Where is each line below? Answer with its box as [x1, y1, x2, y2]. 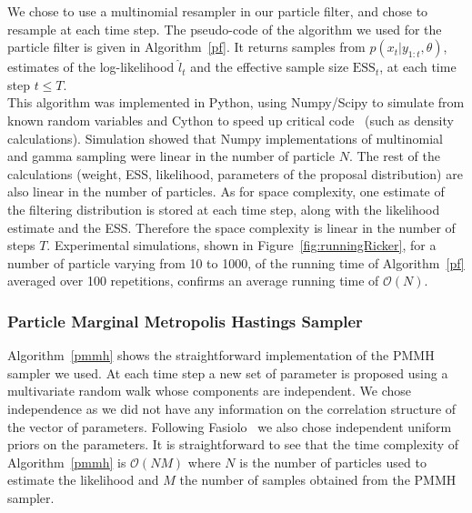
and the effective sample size [190, 57, 349, 76]
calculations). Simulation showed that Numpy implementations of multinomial [7, 128, 443, 147]
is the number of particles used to [239, 452, 427, 471]
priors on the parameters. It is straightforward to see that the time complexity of [7, 435, 459, 454]
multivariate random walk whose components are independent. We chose [7, 381, 412, 400]
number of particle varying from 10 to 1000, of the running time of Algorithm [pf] [7, 253, 465, 272]
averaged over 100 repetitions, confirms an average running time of [7, 271, 379, 290]
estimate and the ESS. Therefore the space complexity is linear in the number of [7, 217, 456, 236]
